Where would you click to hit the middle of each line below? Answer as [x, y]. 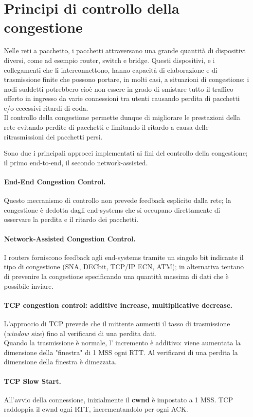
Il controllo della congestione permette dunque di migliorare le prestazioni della [122, 117]
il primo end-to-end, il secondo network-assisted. [76, 162]
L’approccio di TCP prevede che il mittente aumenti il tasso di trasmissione [117, 323]
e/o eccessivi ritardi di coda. [46, 108]
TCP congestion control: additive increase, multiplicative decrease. [118, 305]
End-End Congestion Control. [55, 182]
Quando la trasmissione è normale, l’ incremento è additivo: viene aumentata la [122, 343]
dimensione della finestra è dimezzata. [60, 362]
